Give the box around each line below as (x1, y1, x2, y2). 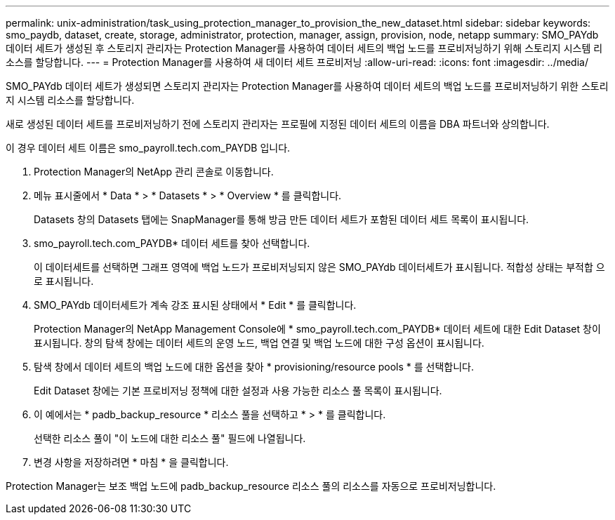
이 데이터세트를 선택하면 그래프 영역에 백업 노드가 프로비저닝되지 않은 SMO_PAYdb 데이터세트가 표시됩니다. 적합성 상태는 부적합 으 (34, 261, 605, 273)
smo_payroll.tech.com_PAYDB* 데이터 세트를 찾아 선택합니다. (34, 237, 310, 249)
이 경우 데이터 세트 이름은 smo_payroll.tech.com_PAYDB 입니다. (6, 142, 291, 154)
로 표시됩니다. (34, 275, 94, 287)
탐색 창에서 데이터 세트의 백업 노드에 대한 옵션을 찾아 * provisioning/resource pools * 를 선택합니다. (34, 361, 475, 373)
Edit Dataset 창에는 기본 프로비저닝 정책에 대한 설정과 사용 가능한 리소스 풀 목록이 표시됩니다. (34, 385, 442, 396)
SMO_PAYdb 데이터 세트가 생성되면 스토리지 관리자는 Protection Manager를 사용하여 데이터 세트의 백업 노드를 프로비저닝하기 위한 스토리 (6, 80, 609, 92)
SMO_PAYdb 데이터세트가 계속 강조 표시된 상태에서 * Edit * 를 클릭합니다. (34, 299, 357, 311)
